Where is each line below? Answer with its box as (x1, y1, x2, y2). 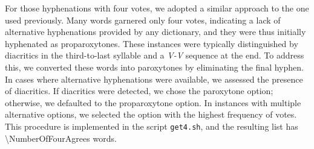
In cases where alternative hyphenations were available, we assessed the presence (5, 72, 303, 85)
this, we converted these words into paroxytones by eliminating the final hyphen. (5, 60, 304, 73)
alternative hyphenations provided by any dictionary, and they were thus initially (5, 25, 306, 38)
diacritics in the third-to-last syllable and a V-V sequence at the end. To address (5, 49, 304, 62)
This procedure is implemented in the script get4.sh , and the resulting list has (5, 119, 298, 132)
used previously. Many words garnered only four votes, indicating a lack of (5, 13, 281, 26)
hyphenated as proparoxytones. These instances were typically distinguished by (5, 37, 298, 49)
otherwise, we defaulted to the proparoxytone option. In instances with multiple (5, 96, 301, 109)
